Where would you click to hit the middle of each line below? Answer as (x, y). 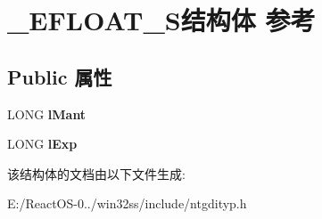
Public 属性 (60, 76)
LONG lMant (47, 114)
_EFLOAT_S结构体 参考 (161, 20)
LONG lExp (42, 144)
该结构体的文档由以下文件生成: (96, 173)
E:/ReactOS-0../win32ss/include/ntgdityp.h (127, 203)
